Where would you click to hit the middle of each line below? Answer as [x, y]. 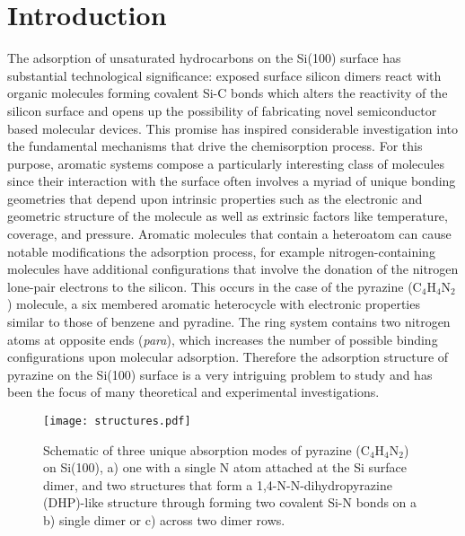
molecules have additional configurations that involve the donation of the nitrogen [233, 269]
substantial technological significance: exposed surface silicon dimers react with [224, 75]
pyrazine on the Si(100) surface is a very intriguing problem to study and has [220, 374]
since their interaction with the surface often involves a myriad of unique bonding [232, 181]
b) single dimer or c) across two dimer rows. [164, 520]
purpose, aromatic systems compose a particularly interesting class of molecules [226, 163]
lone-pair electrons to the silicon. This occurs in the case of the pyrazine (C [215, 286]
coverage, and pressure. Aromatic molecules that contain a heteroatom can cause [229, 234]
